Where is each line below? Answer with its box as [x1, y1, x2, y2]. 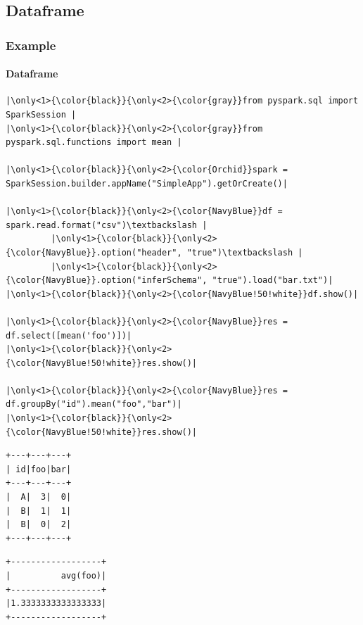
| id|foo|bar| [6, 464, 72, 474]
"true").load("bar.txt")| [212, 275, 333, 286]
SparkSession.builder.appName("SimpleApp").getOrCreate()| [6, 178, 288, 189]
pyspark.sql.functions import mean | [6, 137, 182, 148]
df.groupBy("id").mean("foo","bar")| [6, 399, 182, 410]
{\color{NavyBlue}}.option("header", [6, 247, 182, 258]
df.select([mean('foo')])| [6, 330, 132, 341]
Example [6, 36, 56, 53]
